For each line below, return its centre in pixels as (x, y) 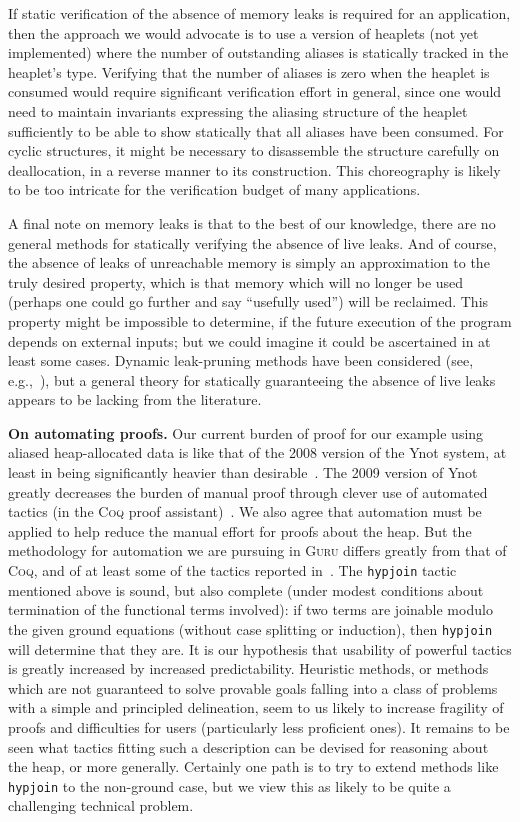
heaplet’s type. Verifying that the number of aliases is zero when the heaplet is (249, 71)
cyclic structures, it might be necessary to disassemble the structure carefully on (254, 150)
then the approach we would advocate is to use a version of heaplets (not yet (243, 32)
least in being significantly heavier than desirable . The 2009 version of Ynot (243, 472)
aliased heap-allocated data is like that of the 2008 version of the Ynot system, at (257, 452)
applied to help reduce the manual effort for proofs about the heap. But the (240, 530)
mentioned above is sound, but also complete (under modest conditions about (246, 589)
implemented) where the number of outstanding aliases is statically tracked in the (258, 52)
